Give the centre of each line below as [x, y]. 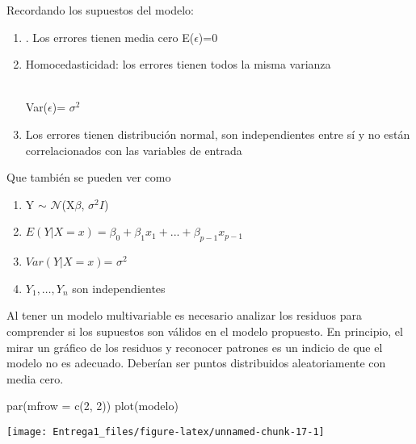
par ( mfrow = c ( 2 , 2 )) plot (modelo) [92, 406]
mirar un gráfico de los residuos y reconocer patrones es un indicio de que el [195, 347]
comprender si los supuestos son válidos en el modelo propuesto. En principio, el [205, 331]
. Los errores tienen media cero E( [110, 37]
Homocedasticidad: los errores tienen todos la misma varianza [178, 64]
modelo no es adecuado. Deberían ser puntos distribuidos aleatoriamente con [196, 363]
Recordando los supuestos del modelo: [100, 10]
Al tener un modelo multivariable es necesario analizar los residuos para [185, 315]
